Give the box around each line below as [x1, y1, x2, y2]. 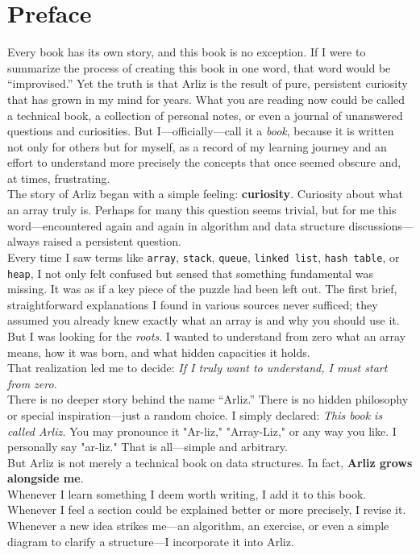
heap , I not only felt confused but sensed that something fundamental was [7, 264, 374, 281]
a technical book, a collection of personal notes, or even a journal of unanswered [7, 106, 403, 123]
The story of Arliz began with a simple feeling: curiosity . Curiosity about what [7, 185, 403, 202]
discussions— [348, 217, 414, 234]
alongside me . [7, 470, 84, 487]
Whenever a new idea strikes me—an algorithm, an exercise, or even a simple [7, 517, 389, 534]
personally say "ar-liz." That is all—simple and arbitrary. [7, 438, 288, 455]
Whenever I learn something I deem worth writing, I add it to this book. [7, 485, 367, 502]
